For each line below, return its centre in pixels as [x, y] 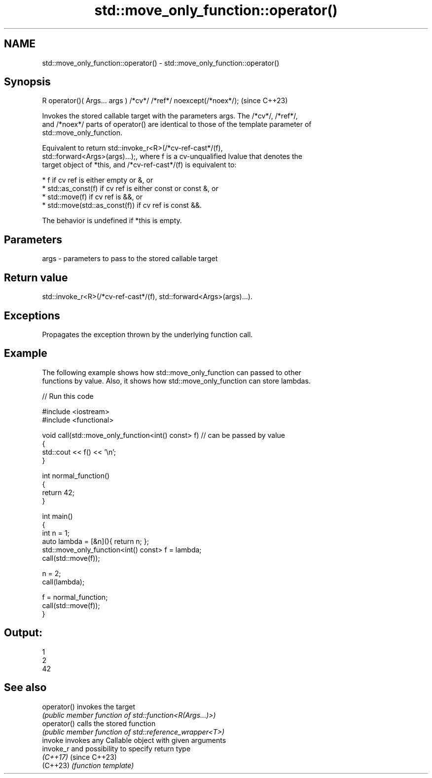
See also [25, 688]
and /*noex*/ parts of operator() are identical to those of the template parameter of [177, 124]
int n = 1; [56, 533]
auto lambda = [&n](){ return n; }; [95, 541]
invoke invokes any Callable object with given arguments [134, 740]
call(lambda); [63, 582]
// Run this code [68, 396]
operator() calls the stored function [99, 723]
